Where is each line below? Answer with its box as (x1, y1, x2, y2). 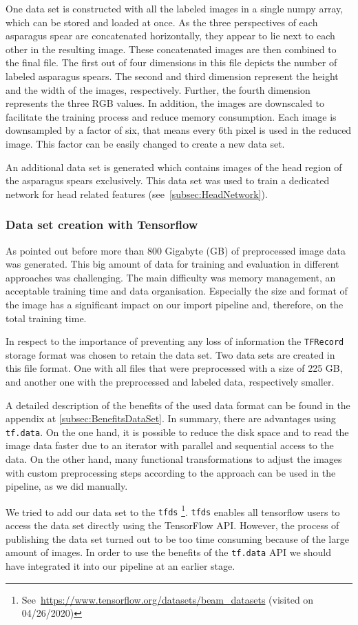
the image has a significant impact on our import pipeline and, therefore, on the (6, 297, 344, 311)
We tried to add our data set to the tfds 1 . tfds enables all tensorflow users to (6, 502, 340, 519)
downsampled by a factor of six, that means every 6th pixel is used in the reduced (6, 123, 352, 137)
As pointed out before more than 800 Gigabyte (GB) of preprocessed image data (6, 243, 346, 257)
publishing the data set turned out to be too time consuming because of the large (6, 531, 349, 546)
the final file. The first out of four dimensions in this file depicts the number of (6, 55, 337, 70)
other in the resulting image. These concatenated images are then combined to (6, 41, 337, 56)
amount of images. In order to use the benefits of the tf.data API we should (6, 545, 332, 559)
